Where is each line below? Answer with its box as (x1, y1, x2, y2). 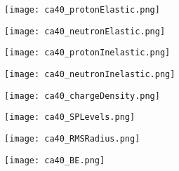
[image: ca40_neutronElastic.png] (4, 26, 166, 36)
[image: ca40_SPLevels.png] (4, 112, 135, 123)
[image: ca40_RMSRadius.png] (4, 133, 140, 144)
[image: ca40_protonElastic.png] (4, 5, 160, 15)
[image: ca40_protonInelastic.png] (4, 48, 171, 58)
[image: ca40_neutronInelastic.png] (4, 69, 175, 79)
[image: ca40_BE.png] (4, 155, 105, 165)
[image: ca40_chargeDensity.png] (4, 90, 160, 101)
